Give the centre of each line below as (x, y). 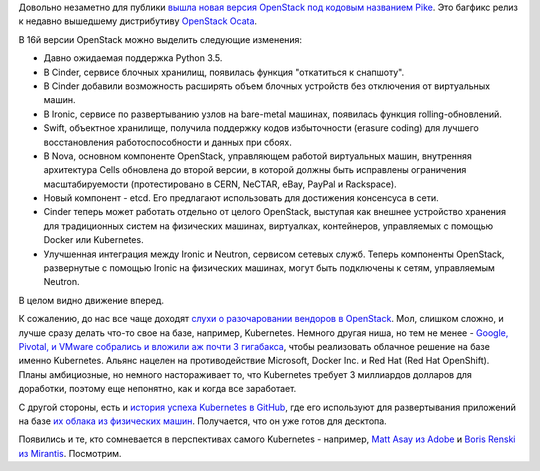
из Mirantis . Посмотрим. (70, 453)
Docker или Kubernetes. (93, 240)
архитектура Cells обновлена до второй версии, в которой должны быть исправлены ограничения (255, 170)
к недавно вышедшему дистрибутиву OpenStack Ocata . (138, 21)
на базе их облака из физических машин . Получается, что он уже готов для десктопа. (202, 421)
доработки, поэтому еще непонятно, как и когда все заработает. (157, 389)
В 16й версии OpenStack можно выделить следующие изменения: (160, 39)
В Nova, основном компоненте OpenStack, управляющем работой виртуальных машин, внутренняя (257, 156)
